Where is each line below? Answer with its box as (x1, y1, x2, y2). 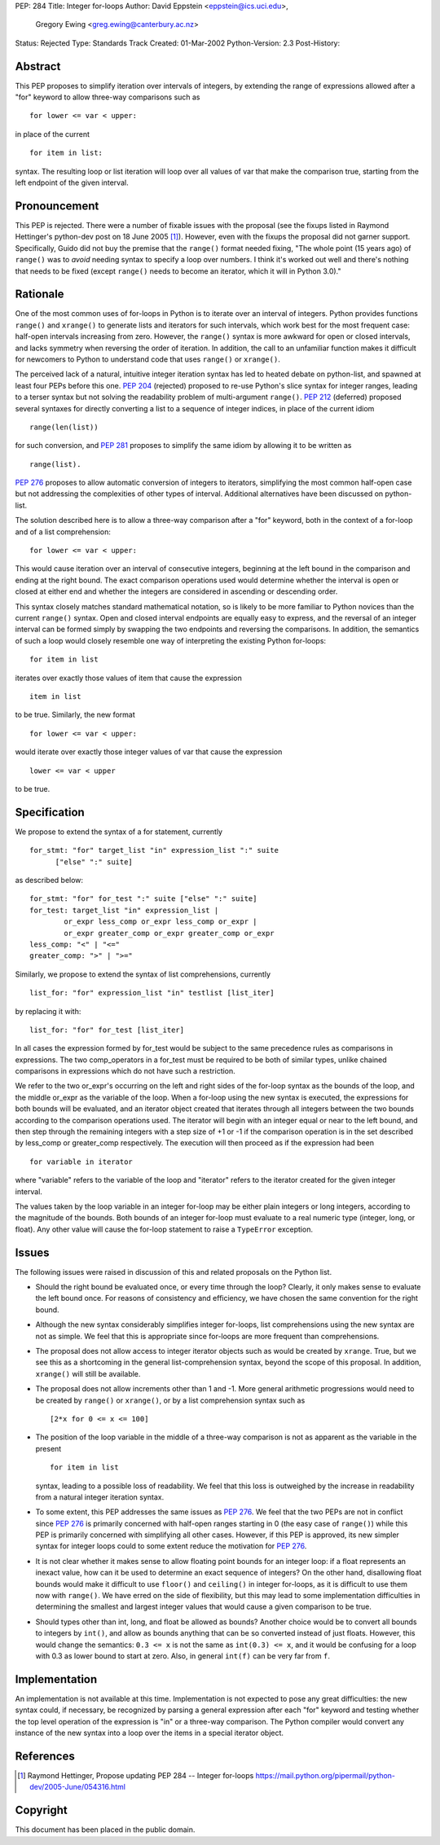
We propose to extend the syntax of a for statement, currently (15, 827, 223, 837)
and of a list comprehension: (15, 526, 112, 537)
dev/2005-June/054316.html (29, 1782, 126, 1792)
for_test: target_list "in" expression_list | (29, 905, 219, 915)
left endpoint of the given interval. (15, 178, 130, 187)
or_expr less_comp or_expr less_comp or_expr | (64, 917, 257, 926)
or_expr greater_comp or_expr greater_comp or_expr (64, 929, 275, 938)
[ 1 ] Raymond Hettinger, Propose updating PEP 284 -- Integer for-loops (17, 1770, 254, 1780)
